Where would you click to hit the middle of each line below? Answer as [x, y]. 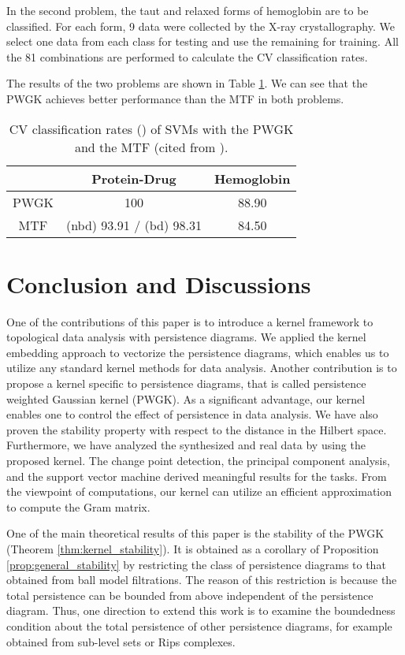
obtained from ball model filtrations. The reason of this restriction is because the [202, 580]
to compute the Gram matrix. [78, 506]
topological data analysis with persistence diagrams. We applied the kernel [186, 337]
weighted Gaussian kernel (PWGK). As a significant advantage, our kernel [186, 398]
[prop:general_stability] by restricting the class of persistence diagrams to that [196, 564]
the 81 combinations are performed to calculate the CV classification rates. [187, 56]
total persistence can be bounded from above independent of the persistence [190, 595]
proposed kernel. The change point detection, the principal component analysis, [198, 461]
